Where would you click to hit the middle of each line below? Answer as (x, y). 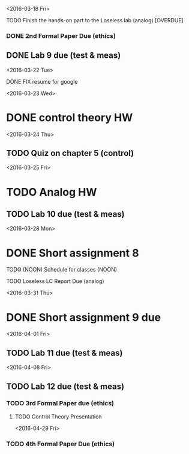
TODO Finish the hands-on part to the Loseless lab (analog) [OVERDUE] (95, 20)
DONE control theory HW (70, 117)
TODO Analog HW (52, 192)
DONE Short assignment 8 (73, 253)
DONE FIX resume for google (42, 81)
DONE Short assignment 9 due (84, 317)
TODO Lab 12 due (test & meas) (65, 386)
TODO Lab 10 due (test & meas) (65, 214)
